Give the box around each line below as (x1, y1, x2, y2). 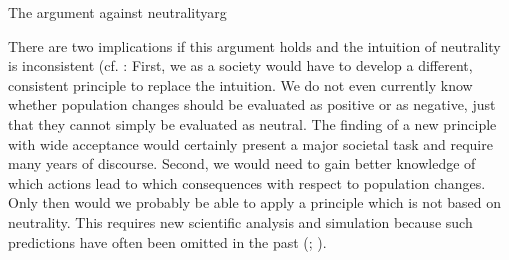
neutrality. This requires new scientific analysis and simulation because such (8, 211, 473, 232)
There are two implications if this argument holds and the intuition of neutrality (8, 35, 501, 56)
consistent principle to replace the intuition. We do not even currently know (8, 74, 473, 95)
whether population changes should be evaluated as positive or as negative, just (8, 94, 496, 115)
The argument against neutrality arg (8, 2, 227, 22)
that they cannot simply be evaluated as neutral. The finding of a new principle (8, 113, 497, 134)
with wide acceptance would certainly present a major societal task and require (8, 133, 493, 154)
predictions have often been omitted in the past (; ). (8, 231, 327, 252)
